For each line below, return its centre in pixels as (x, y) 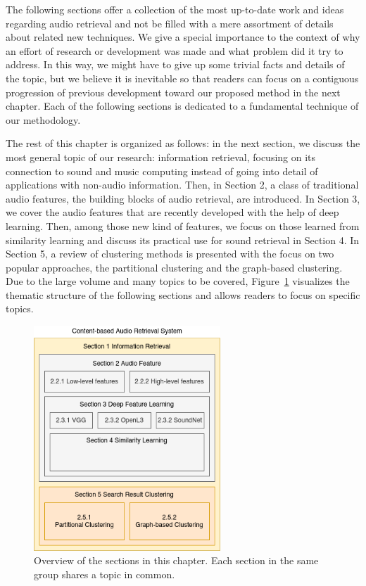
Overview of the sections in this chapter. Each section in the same (176, 560)
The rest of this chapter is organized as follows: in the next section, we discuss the (183, 143)
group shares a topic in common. (105, 574)
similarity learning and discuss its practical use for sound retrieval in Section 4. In (183, 240)
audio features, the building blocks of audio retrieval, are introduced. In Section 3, (183, 198)
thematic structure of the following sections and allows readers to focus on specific (183, 294)
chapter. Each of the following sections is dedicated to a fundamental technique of (182, 106)
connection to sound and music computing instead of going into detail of (162, 171)
